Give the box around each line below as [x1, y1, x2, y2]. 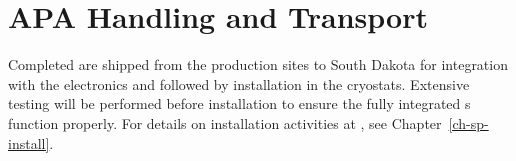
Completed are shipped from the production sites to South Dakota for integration [8, 54, 508, 75]
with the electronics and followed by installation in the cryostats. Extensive [8, 73, 470, 94]
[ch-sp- [448, 112, 489, 133]
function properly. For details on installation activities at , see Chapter [8, 112, 442, 133]
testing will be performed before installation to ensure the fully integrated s [8, 93, 471, 114]
